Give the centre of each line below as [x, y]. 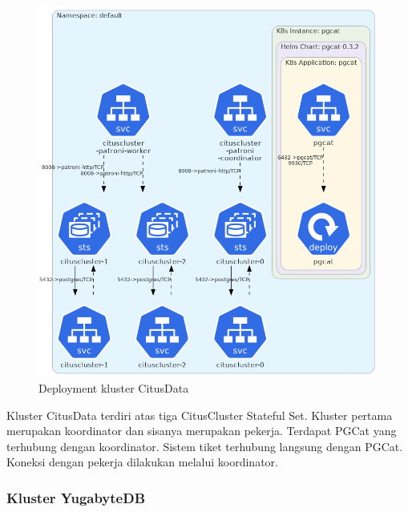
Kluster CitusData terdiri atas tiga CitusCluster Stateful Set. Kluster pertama [200, 415]
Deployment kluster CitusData [114, 388]
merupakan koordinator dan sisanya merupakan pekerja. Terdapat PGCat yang [202, 431]
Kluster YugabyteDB [76, 497]
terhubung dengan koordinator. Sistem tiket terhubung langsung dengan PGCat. [205, 446]
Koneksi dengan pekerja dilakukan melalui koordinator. [142, 462]
